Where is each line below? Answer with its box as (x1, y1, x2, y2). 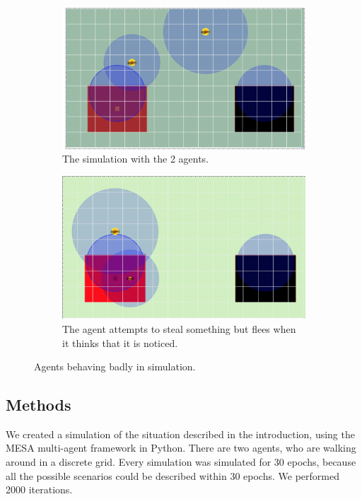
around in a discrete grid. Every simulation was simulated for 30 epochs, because (6, 454, 356, 469)
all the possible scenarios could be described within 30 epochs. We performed (6, 468, 339, 483)
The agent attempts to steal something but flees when (62, 321, 296, 336)
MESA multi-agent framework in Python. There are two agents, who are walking (6, 440, 356, 455)
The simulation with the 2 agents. (62, 151, 209, 166)
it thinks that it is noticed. (62, 335, 178, 350)
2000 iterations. (6, 482, 73, 497)
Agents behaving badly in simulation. (34, 359, 196, 374)
